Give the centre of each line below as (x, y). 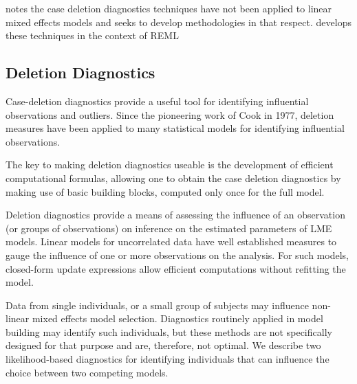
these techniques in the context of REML (92, 35)
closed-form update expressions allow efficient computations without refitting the (176, 268)
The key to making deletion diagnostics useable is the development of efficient (170, 165)
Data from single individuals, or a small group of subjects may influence (157, 305)
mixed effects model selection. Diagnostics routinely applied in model (177, 318)
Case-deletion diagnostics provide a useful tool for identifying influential (157, 101)
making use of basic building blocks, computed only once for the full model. (165, 191)
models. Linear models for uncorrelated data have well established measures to (171, 241)
